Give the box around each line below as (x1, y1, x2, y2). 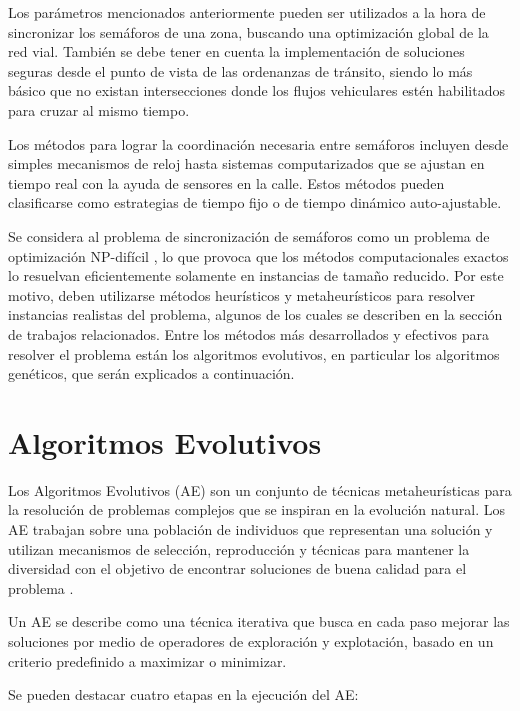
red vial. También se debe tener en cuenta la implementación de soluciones (8, 41, 465, 62)
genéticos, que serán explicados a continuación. (8, 363, 295, 384)
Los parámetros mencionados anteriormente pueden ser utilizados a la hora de (8, 2, 486, 22)
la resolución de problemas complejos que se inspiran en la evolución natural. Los (8, 499, 506, 520)
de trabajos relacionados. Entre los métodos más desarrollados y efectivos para (8, 323, 489, 344)
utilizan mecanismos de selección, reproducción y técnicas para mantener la (8, 538, 470, 559)
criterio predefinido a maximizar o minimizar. (8, 650, 287, 671)
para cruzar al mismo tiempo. (8, 99, 190, 120)
